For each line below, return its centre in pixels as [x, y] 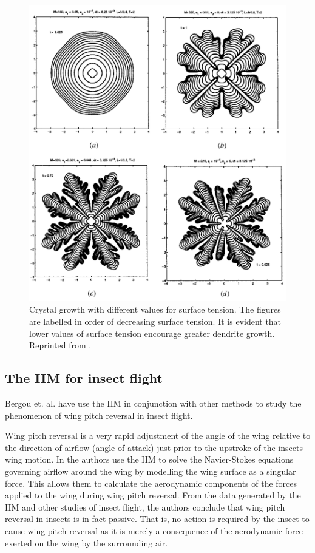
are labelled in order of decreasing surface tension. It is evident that [155, 321]
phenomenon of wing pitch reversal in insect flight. [99, 415]
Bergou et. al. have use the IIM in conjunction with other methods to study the [153, 403]
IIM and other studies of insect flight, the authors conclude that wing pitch [145, 507]
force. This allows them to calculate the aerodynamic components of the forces [151, 483]
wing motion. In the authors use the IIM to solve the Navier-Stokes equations [149, 459]
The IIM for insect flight [84, 378]
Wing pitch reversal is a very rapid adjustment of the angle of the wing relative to [158, 436]
